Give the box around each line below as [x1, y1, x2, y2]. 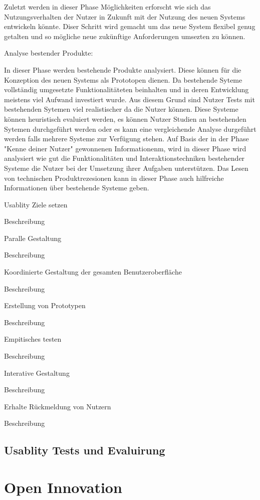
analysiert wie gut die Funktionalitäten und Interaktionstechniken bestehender [4, 153, 245, 163]
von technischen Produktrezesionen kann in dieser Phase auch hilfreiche [4, 172, 224, 183]
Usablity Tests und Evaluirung [4, 442, 165, 458]
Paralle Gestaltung [4, 232, 62, 243]
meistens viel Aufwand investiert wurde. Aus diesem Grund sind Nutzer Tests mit [4, 94, 255, 104]
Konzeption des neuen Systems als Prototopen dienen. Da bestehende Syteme [4, 74, 242, 85]
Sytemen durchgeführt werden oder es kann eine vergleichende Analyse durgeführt [4, 123, 256, 134]
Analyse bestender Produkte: [4, 48, 93, 58]
